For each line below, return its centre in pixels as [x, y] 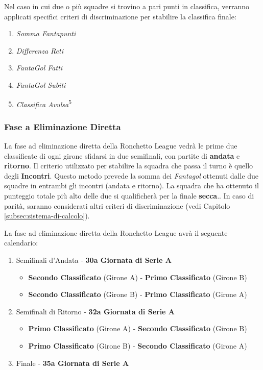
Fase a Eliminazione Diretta [63, 126]
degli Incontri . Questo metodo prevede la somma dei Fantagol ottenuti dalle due [131, 175]
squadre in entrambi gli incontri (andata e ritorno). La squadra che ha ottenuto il [131, 186]
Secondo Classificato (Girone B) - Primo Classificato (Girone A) [138, 294]
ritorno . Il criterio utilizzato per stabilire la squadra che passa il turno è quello [129, 166]
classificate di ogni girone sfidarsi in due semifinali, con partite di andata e [122, 155]
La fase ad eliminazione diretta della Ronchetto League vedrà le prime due [121, 146]
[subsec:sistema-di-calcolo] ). [47, 216]
